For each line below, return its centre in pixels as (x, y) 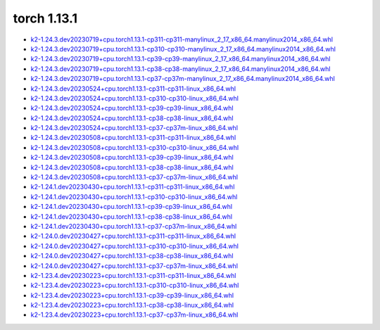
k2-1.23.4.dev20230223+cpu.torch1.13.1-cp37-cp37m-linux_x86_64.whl (134, 315)
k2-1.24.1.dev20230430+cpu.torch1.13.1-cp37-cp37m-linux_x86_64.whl (134, 226)
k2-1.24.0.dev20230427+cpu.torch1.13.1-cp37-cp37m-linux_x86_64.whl (134, 266)
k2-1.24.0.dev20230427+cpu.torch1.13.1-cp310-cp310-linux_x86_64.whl (135, 246)
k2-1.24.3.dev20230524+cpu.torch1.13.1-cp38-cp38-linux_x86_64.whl (132, 118)
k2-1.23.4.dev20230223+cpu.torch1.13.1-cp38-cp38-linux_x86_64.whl (132, 305)
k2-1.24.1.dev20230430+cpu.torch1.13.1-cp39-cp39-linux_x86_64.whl (131, 207)
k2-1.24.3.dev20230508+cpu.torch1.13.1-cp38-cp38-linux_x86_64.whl (132, 167)
